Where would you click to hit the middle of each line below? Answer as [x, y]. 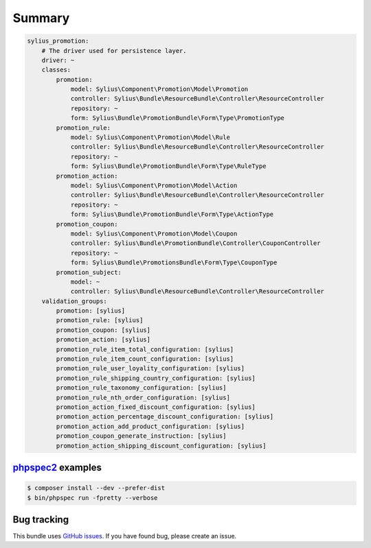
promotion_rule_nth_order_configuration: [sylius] [143, 397]
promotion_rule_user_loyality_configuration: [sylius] [150, 369]
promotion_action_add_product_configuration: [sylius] [150, 426]
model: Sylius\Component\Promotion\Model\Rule [150, 137]
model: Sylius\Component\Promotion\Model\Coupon [154, 233]
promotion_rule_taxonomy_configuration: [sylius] [141, 388]
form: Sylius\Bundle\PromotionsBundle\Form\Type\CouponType [174, 263]
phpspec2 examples [57, 467]
